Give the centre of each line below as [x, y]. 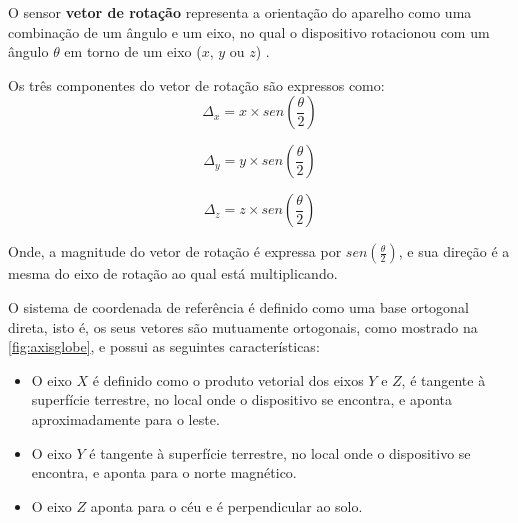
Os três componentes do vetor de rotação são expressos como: [196, 84]
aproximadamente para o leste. [125, 418]
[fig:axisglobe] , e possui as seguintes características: [164, 346]
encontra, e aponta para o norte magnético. [164, 472]
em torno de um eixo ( [133, 51]
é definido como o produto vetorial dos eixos [228, 379]
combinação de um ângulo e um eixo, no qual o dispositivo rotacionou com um [249, 31]
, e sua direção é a [454, 251]
